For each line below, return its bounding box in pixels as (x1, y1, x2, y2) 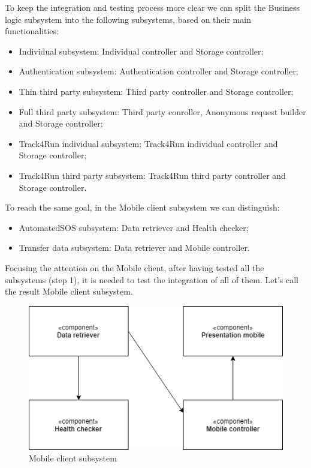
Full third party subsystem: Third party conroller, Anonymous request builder (19, 105, 306, 118)
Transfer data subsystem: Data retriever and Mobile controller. (19, 241, 250, 254)
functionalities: (5, 25, 59, 37)
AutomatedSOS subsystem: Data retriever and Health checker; (19, 221, 249, 233)
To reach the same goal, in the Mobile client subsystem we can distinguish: (5, 201, 280, 214)
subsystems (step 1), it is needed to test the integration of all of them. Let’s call (5, 273, 299, 286)
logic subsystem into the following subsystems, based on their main (5, 13, 251, 25)
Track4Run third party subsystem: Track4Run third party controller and (19, 169, 286, 181)
